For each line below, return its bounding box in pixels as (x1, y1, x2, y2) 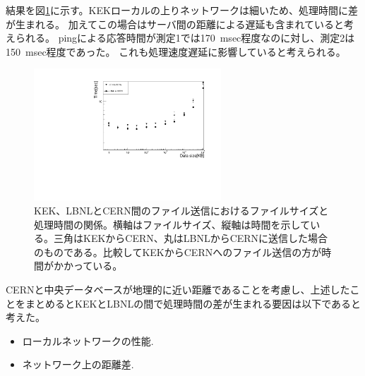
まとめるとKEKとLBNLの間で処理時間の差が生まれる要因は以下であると (25, 296, 361, 310)
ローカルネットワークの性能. (22, 333, 154, 348)
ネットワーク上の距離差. (22, 357, 134, 372)
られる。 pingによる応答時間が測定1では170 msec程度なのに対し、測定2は (15, 30, 355, 45)
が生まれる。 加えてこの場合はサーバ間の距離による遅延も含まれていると (6, 16, 344, 31)
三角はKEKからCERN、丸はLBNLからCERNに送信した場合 (53, 231, 328, 245)
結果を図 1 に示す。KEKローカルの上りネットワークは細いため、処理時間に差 (6, 3, 358, 17)
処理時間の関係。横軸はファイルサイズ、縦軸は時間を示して (34, 217, 311, 231)
